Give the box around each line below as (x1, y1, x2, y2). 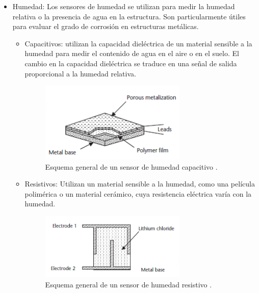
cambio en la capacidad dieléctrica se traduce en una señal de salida (24, 58, 237, 68)
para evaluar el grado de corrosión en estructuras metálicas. (12, 21, 199, 32)
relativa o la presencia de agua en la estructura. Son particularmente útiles (12, 11, 246, 21)
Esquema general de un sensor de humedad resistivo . (45, 279, 212, 289)
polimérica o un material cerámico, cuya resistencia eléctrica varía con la (24, 188, 252, 199)
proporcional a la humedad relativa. (24, 68, 136, 78)
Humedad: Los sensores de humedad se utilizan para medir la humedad (12, 1, 235, 11)
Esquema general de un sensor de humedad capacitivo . (45, 161, 218, 172)
